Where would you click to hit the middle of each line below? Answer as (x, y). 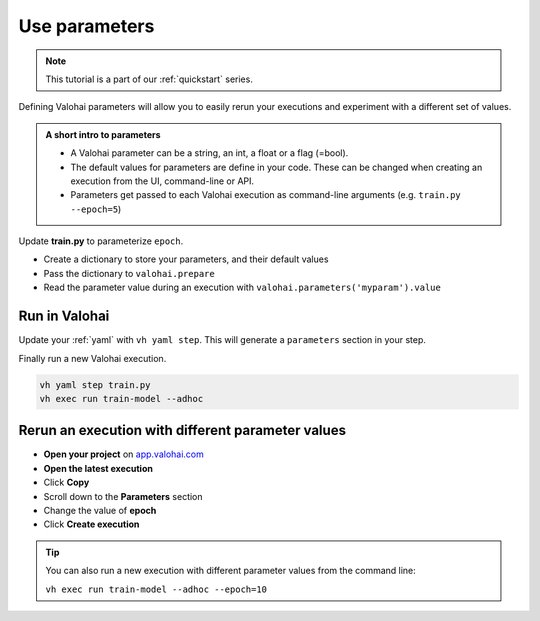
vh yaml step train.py (95, 384)
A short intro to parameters (103, 134)
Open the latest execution (98, 468)
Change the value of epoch (100, 510)
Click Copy (66, 482)
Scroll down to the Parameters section (123, 496)
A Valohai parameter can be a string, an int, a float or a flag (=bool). (209, 153)
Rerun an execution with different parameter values (182, 430)
